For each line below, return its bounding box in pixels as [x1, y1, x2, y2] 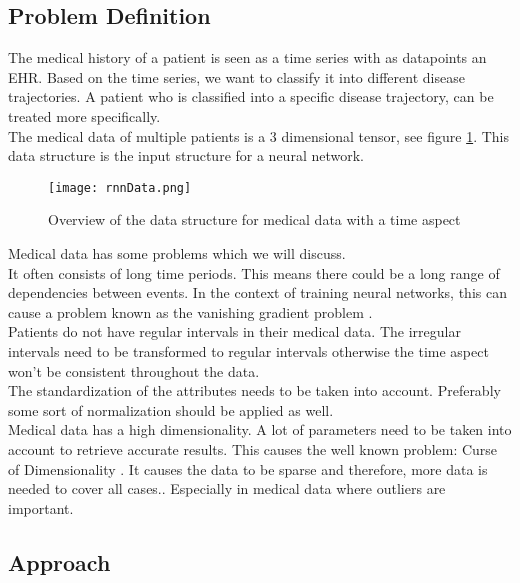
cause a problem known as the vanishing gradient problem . [8, 301, 373, 322]
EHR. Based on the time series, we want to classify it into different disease [8, 66, 465, 87]
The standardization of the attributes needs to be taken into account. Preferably [8, 380, 501, 401]
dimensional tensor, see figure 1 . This [281, 125, 510, 146]
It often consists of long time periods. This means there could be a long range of [8, 262, 500, 283]
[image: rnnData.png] [48, 180, 192, 195]
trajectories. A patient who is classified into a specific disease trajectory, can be [8, 86, 494, 107]
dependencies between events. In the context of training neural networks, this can [8, 282, 507, 303]
